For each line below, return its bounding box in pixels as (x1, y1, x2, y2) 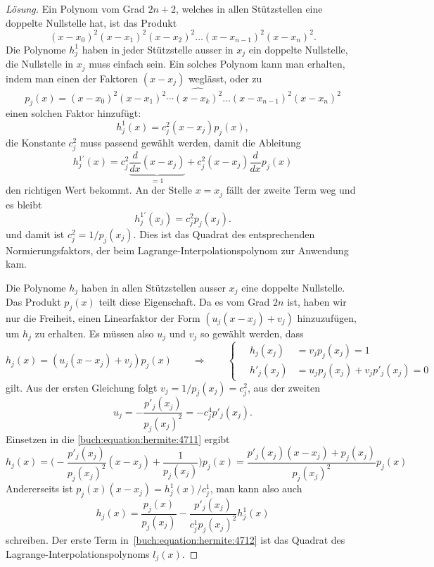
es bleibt (6, 197, 42, 211)
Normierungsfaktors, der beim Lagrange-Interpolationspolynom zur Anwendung (6, 242, 349, 257)
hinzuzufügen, (297, 311, 357, 325)
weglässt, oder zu (188, 70, 262, 85)
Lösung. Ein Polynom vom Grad (6, 1, 145, 15)
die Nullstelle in (6, 56, 74, 71)
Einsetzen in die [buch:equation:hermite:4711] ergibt (6, 431, 230, 446)
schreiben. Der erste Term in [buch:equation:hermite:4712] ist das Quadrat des (6, 532, 345, 547)
